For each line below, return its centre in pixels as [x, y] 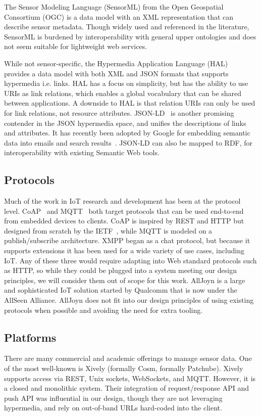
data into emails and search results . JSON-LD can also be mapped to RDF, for [128, 142]
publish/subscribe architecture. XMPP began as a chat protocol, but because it [127, 240]
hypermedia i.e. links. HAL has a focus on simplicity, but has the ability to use [126, 83]
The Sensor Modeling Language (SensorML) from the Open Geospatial [114, 7]
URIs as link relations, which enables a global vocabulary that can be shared [123, 93]
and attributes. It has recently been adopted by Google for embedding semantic [127, 133]
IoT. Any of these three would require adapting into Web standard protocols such [130, 260]
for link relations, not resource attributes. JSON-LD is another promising [119, 112]
